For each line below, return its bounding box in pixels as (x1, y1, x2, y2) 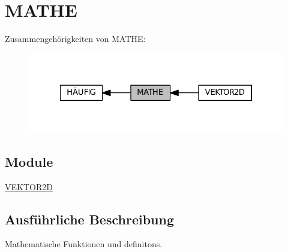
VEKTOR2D (5, 180, 53, 193)
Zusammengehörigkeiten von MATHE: (5, 32, 146, 45)
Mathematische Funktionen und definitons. (5, 238, 163, 250)
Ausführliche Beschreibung (5, 209, 174, 228)
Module (5, 152, 53, 170)
